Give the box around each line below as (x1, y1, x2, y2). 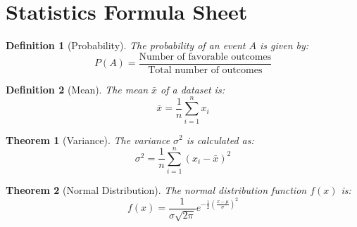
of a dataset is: (161, 82, 225, 96)
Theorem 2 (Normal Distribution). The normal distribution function (6, 183, 307, 197)
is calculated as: (186, 132, 254, 147)
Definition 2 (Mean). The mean (6, 82, 149, 96)
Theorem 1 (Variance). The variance (6, 132, 170, 147)
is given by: (260, 38, 309, 53)
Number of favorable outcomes (139, 51, 272, 62)
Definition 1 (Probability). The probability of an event (6, 38, 246, 53)
